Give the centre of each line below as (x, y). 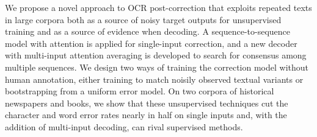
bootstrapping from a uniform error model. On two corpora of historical (140, 91)
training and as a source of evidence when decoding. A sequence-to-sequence (148, 31)
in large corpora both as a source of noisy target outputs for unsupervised (143, 19)
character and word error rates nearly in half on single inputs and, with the (146, 115)
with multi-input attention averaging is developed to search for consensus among (156, 55)
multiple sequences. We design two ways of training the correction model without (157, 67)
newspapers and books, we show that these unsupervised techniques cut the (147, 103)
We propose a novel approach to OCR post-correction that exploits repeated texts (158, 7)
